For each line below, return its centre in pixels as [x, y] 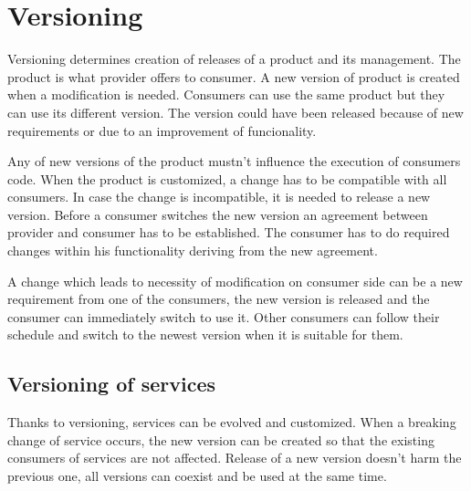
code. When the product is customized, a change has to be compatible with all [227, 178]
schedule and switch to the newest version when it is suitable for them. [205, 334]
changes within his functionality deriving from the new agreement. [193, 251]
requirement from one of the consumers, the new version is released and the [219, 299]
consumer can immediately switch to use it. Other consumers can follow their [224, 316]
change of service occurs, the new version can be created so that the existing [221, 439]
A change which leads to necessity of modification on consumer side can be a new [235, 281]
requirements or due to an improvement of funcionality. [162, 130]
